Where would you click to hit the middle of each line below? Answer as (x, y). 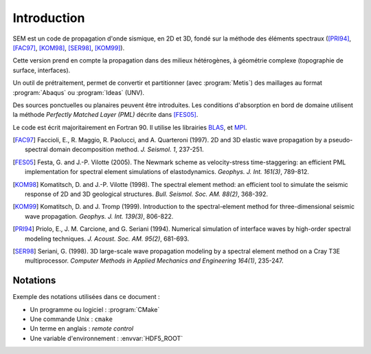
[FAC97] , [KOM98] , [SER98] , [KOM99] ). (69, 47)
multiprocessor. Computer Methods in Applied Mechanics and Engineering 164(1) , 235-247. (154, 261)
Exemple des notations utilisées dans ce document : (87, 297)
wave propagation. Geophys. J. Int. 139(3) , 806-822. (99, 216)
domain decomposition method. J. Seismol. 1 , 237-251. (126, 150)
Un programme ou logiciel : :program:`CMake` (95, 309)
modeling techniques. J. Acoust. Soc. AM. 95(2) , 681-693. (107, 239)
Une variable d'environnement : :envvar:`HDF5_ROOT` (106, 338)
